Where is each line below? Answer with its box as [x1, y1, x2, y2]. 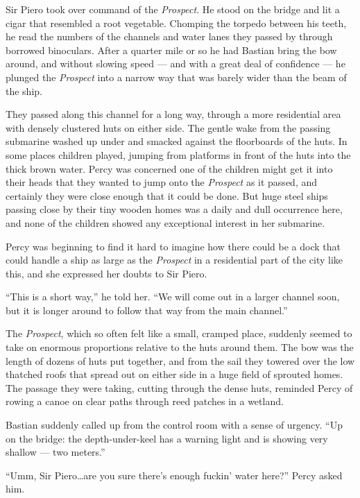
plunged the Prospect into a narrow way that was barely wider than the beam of [6, 69, 347, 84]
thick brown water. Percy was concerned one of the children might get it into [6, 161, 333, 175]
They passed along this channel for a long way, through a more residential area [6, 107, 341, 121]
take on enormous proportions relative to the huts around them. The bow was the [6, 340, 354, 354]
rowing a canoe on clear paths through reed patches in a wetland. [6, 394, 284, 409]
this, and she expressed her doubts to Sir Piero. [6, 266, 207, 280]
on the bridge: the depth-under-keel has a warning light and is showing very [6, 431, 328, 445]
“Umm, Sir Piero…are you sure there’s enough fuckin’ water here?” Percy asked [6, 467, 343, 482]
